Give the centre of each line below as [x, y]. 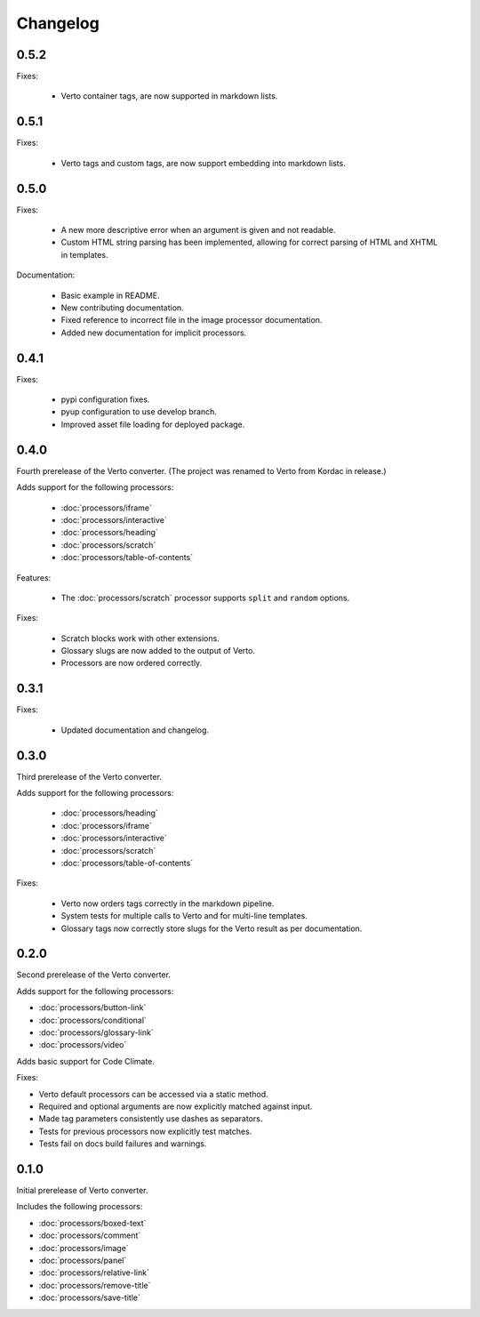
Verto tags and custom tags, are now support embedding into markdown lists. [203, 163]
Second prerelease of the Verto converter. [93, 975]
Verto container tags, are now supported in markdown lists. [169, 96]
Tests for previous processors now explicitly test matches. [145, 1131]
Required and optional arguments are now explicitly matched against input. [176, 1106]
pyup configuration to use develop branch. [139, 412]
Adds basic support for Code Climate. [86, 1061]
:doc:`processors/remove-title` [95, 1285]
